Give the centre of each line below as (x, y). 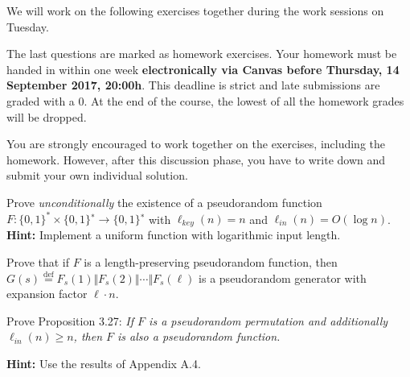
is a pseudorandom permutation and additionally (269, 320)
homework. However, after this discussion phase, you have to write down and (196, 159)
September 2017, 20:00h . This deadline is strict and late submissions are (193, 85)
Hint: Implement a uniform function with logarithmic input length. (174, 235)
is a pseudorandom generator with (283, 278)
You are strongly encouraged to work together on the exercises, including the (196, 144)
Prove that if (38, 262)
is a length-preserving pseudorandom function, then (211, 262)
